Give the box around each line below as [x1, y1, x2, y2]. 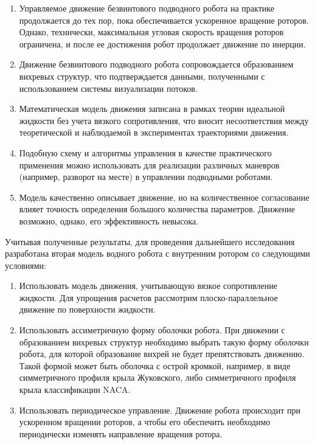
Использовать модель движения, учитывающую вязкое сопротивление [19, 279, 277, 292]
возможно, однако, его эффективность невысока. [19, 214, 199, 227]
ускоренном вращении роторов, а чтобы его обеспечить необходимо [19, 415, 271, 428]
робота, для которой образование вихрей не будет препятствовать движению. [19, 347, 305, 360]
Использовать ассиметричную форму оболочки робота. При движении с [19, 324, 285, 336]
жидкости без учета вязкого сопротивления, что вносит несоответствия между [19, 114, 309, 127]
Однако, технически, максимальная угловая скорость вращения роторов [19, 26, 284, 38]
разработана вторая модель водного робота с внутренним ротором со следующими [5, 247, 310, 260]
